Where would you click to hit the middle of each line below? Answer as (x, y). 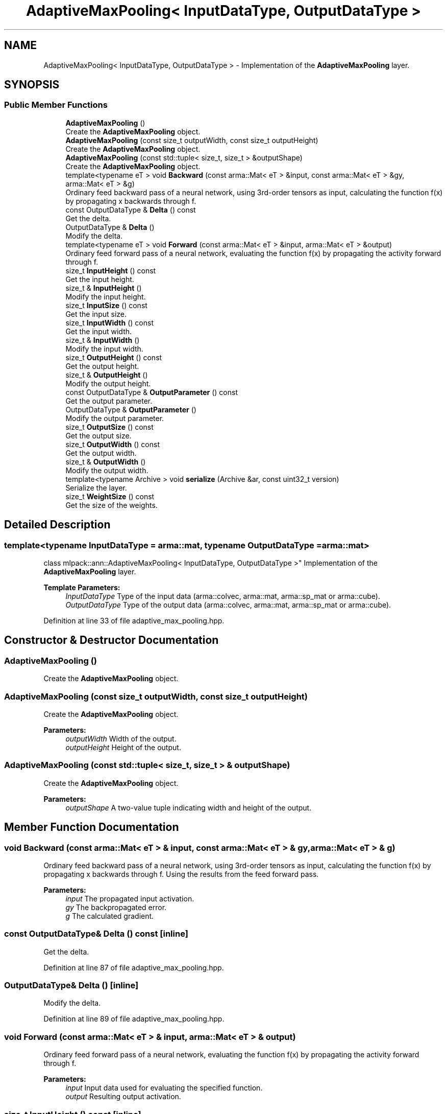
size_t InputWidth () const (109, 322)
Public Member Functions (56, 105)
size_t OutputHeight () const (114, 357)
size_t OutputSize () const (109, 427)
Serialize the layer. (96, 488)
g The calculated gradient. (110, 916)
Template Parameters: (82, 588)
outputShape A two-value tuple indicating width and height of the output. (189, 807)
